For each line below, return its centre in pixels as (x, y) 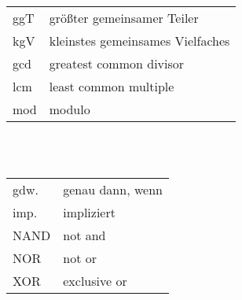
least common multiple (112, 86)
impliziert (89, 212)
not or (80, 257)
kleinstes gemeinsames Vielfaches (139, 40)
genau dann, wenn (113, 189)
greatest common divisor (117, 63)
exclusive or (95, 280)
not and (84, 235)
